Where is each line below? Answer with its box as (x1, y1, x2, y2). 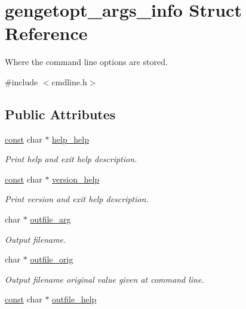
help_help (52, 132, 89, 145)
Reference (5, 21, 88, 45)
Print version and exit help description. (5, 193, 149, 205)
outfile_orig (30, 253, 73, 265)
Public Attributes (5, 104, 116, 123)
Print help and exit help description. (5, 153, 137, 165)
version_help (52, 172, 100, 185)
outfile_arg (30, 213, 71, 225)
